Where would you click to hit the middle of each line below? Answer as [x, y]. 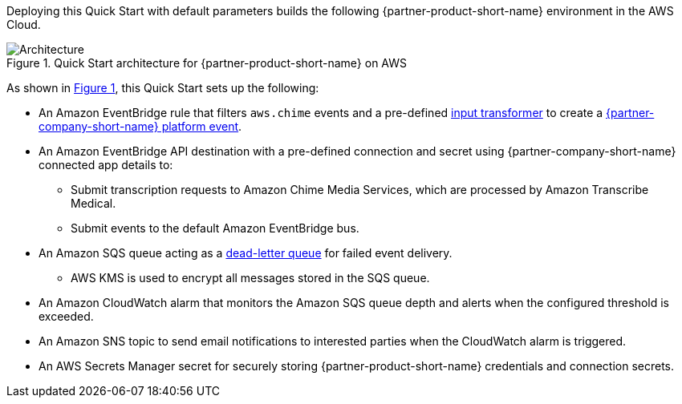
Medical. [93, 203]
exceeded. [66, 316]
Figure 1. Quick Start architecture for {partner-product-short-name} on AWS [207, 63]
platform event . [202, 126]
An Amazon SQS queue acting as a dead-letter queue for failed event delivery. [246, 253]
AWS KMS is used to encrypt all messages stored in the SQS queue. [250, 278]
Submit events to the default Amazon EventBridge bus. [215, 228]
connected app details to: [106, 165]
